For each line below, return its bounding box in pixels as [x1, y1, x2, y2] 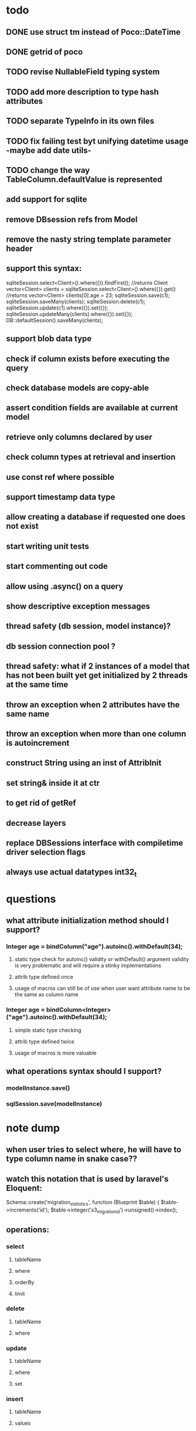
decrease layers [6, 818, 66, 828]
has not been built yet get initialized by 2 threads [6, 671, 188, 681]
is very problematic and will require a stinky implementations [14, 962, 161, 969]
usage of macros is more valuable [14, 1049, 97, 1056]
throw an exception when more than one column [6, 729, 187, 739]
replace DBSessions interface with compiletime [6, 838, 184, 848]
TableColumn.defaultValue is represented [6, 174, 163, 184]
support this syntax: [6, 263, 82, 273]
